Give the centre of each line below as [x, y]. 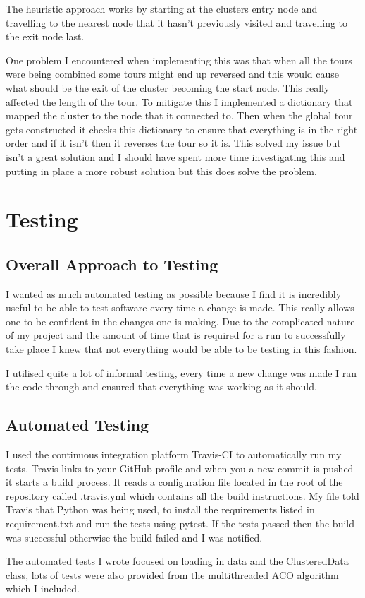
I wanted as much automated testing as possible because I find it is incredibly [174, 293]
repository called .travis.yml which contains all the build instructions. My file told [182, 495]
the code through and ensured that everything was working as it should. [161, 387]
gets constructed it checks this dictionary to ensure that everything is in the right [182, 129]
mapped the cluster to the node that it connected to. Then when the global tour [179, 115]
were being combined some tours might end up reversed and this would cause [173, 74]
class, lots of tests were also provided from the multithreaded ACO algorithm [172, 574]
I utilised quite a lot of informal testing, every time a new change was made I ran [181, 372]
